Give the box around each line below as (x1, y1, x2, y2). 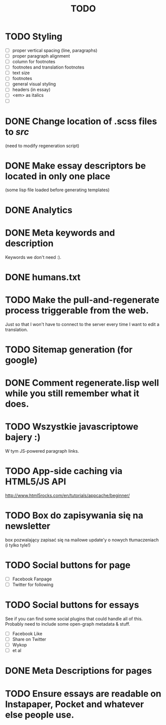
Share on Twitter (12, 636, 47, 642)
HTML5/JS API (5, 476, 66, 487)
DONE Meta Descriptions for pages (5, 665, 152, 676)
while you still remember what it (5, 388, 140, 399)
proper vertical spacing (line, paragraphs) (12, 47, 98, 53)
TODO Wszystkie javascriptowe (5, 421, 139, 432)
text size (12, 70, 30, 76)
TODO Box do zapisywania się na (5, 510, 144, 521)
